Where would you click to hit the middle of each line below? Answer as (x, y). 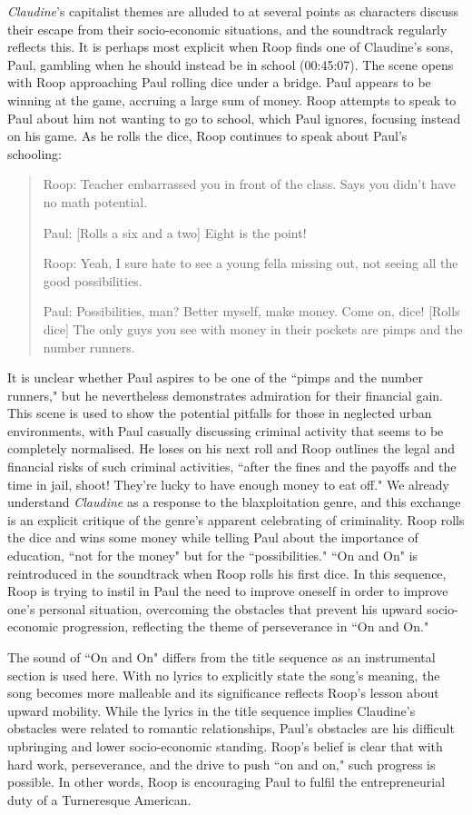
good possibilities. (93, 280)
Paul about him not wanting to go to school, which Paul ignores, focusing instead (234, 118)
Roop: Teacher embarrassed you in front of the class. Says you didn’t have (249, 184)
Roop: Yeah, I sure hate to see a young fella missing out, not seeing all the (251, 263)
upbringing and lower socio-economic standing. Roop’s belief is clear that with (225, 745)
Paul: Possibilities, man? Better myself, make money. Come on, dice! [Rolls (251, 311)
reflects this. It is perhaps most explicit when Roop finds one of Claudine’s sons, (231, 47)
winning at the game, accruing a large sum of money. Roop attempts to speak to (232, 99)
